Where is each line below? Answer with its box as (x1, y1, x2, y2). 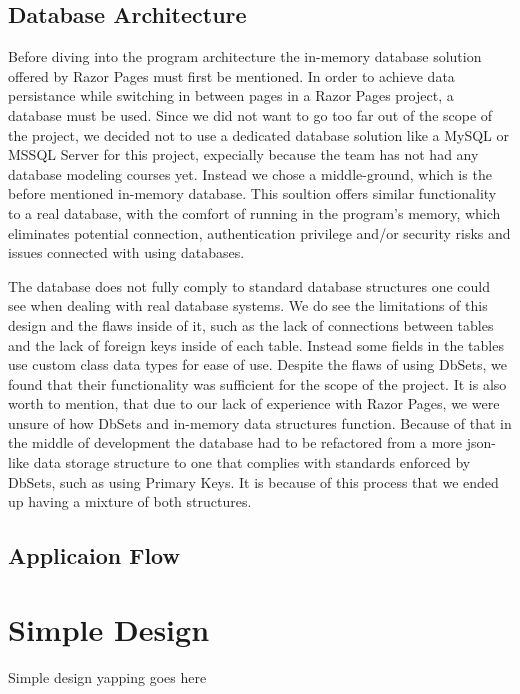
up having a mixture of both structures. (8, 491, 252, 512)
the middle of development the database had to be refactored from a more (8, 432, 463, 453)
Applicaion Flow (8, 540, 180, 571)
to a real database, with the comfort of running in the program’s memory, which (8, 202, 501, 223)
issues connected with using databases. (8, 242, 245, 263)
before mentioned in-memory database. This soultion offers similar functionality (8, 183, 497, 204)
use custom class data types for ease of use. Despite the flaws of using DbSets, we (8, 354, 507, 375)
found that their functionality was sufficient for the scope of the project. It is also (8, 373, 507, 394)
